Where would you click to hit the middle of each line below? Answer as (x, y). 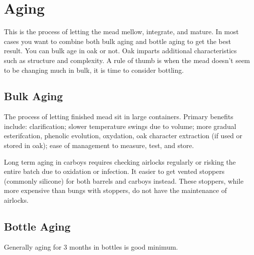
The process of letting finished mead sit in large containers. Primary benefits (119, 117)
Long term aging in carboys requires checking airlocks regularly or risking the (120, 161)
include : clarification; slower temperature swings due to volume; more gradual (120, 126)
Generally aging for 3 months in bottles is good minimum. (91, 246)
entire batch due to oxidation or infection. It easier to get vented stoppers (114, 171)
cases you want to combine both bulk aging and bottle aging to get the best (117, 41)
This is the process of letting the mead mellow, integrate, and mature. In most (121, 32)
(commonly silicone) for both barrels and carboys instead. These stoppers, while (124, 181)
